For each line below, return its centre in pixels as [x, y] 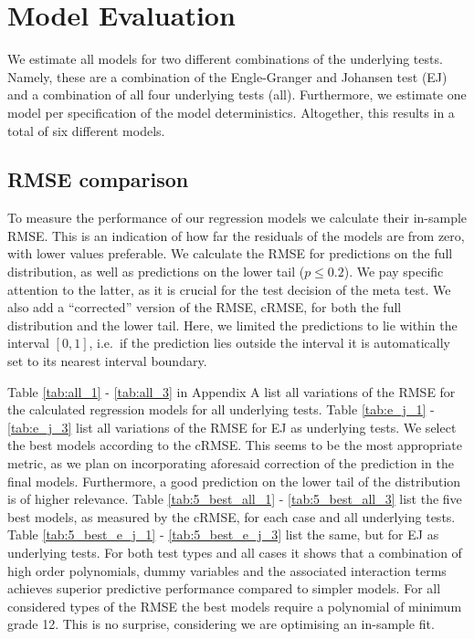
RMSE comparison [98, 179]
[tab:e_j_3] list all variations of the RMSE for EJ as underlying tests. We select [232, 427]
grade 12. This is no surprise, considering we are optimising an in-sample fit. [221, 624]
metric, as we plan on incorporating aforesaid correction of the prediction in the [231, 463]
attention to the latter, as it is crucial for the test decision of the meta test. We [229, 289]
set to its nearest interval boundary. [107, 361]
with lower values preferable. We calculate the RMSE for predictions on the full [230, 253]
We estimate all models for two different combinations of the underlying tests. [225, 59]
